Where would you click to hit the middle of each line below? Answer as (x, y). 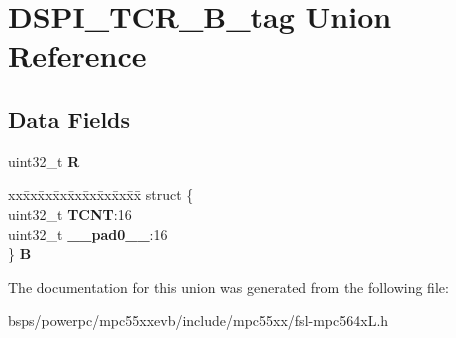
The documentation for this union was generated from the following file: (228, 286)
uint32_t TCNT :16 (70, 213)
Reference (77, 55)
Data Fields (69, 118)
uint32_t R (44, 160)
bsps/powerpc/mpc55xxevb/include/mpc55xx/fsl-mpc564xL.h (198, 320)
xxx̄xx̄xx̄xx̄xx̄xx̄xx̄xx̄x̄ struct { (101, 194)
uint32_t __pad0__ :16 (88, 233)
